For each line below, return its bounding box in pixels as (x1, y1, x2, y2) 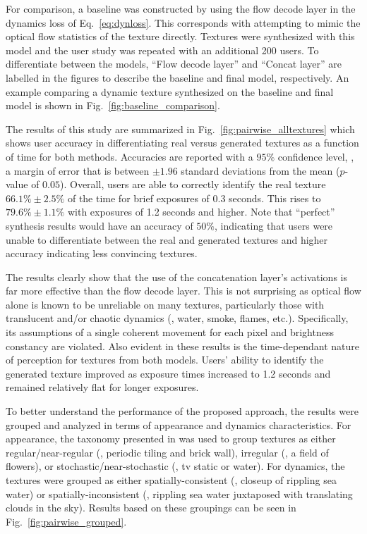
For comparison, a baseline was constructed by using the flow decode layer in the (6, 1, 356, 15)
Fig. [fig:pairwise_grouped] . (6, 514, 127, 528)
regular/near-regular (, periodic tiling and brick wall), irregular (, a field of (6, 445, 329, 459)
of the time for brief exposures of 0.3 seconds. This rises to (67, 190, 321, 205)
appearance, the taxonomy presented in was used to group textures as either (6, 431, 336, 446)
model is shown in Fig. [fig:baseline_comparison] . (6, 98, 220, 113)
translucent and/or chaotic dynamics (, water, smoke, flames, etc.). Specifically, (6, 311, 349, 325)
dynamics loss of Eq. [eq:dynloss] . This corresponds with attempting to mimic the (6, 15, 361, 30)
